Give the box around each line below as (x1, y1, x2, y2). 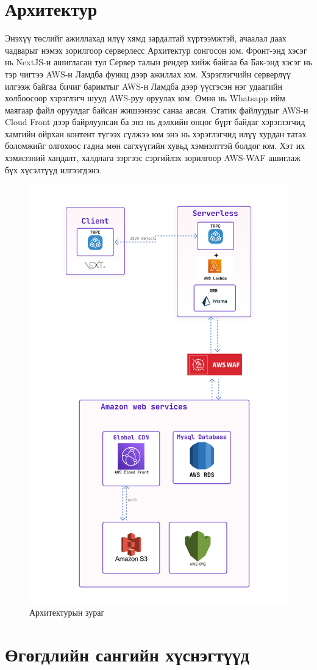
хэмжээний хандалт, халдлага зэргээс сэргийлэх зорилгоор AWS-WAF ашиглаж (5, 151, 301, 164)
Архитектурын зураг (29, 606, 105, 619)
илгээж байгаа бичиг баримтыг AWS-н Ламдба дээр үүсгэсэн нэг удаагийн (5, 79, 282, 92)
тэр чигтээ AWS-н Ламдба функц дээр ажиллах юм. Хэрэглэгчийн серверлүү (5, 67, 291, 80)
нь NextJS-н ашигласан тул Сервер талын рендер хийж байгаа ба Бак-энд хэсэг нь (5, 56, 312, 68)
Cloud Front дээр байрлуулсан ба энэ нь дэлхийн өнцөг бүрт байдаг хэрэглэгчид (5, 115, 305, 128)
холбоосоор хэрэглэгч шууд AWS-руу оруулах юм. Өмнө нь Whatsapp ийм (5, 92, 285, 104)
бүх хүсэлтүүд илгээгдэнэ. (5, 163, 102, 176)
